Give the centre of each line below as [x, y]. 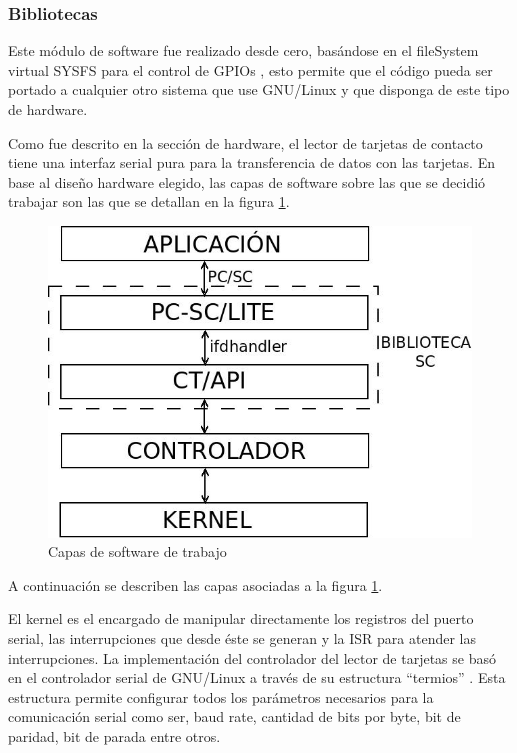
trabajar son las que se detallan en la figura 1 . [149, 201]
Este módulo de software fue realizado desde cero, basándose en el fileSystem [243, 50]
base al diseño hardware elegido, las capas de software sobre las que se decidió [247, 181]
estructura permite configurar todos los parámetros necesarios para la [221, 696]
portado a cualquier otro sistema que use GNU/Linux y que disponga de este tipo [259, 89]
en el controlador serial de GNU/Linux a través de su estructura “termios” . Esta [257, 677]
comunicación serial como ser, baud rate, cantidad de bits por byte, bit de [234, 716]
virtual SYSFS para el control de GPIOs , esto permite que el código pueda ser [250, 69]
